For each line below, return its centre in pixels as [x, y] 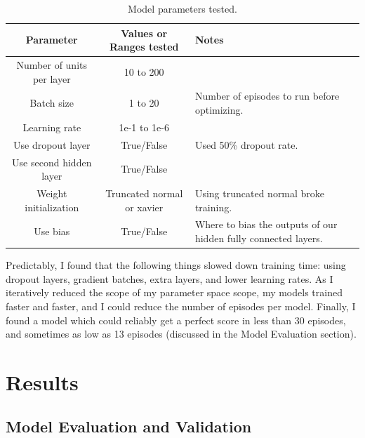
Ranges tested [144, 47]
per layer [52, 78]
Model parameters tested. [182, 8]
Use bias [52, 231]
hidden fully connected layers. [259, 238]
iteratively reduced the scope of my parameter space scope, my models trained [174, 292]
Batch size [52, 103]
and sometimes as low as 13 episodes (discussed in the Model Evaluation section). [181, 334]
